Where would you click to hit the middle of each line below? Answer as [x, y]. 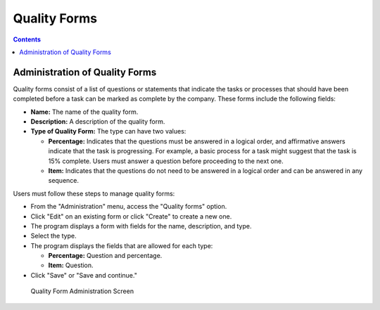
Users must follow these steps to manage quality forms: [94, 193]
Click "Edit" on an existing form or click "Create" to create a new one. [131, 216]
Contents [27, 39]
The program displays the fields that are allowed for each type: [122, 245]
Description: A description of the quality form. [98, 122]
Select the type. [53, 236]
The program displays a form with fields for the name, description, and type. [141, 226]
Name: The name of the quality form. [84, 112]
